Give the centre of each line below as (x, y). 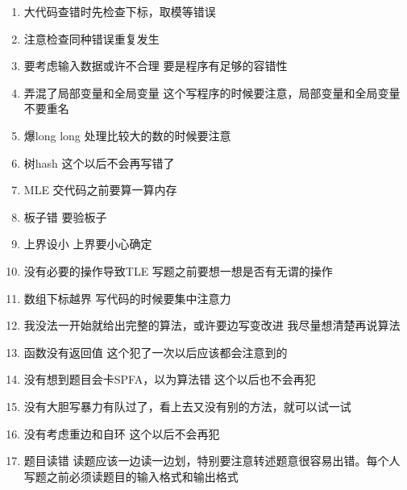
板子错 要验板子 (65, 216)
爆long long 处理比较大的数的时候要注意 (127, 135)
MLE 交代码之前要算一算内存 (100, 190)
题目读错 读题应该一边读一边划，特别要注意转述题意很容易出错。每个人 (212, 461)
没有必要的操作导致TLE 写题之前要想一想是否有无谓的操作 (178, 270)
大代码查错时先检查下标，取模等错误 (120, 11)
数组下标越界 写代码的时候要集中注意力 (127, 298)
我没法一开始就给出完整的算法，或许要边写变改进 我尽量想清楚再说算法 (212, 325)
